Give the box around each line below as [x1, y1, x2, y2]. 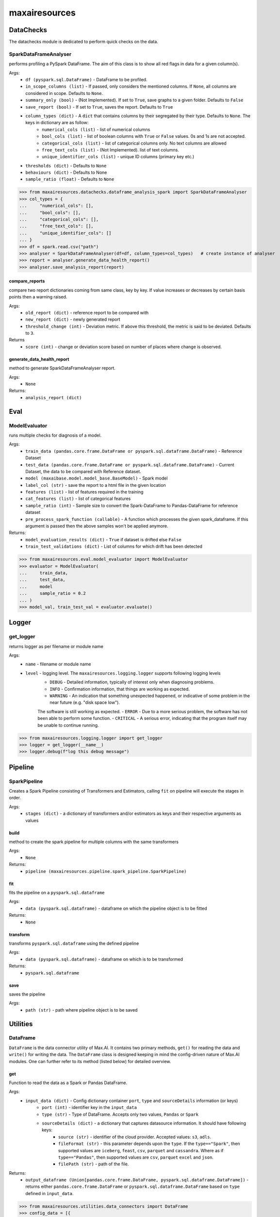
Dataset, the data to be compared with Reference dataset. [25, 468, 142, 474]
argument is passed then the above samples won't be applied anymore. [25, 523, 168, 529]
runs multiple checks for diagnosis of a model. [9, 432, 102, 438]
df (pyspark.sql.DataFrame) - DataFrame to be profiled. [25, 76, 148, 82]
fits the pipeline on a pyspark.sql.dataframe [9, 890, 105, 895]
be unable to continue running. [37, 722, 99, 728]
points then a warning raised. [9, 294, 67, 300]
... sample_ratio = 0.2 [19, 590, 86, 596]
